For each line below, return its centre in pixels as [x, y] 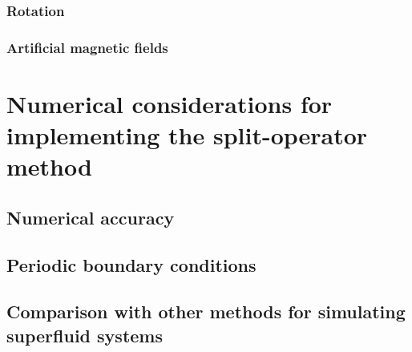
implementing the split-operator [187, 135]
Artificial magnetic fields [87, 47]
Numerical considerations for [170, 103]
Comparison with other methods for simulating [206, 312]
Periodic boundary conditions [131, 264]
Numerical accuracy [91, 217]
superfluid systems [85, 335]
